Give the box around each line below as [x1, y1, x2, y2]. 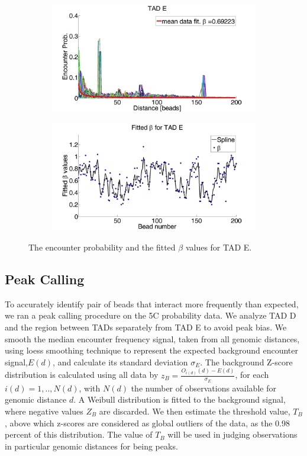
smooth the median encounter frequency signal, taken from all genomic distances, [5, 332, 300, 345]
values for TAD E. [185, 241, 252, 253]
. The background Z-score [200, 355, 293, 368]
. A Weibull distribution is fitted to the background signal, [73, 393, 286, 406]
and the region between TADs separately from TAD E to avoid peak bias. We [5, 320, 287, 333]
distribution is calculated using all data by [5, 368, 159, 381]
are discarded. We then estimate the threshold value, [99, 404, 290, 417]
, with [79, 381, 101, 394]
